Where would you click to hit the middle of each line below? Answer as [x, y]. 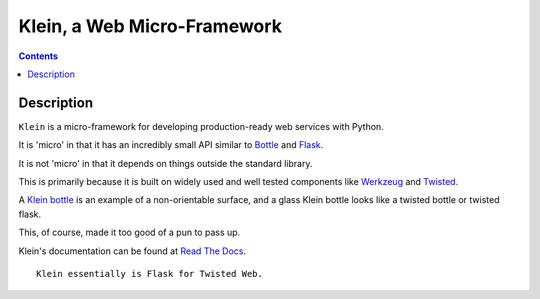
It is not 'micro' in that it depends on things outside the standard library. [165, 163]
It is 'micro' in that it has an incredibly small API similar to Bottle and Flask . [171, 145]
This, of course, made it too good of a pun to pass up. [129, 232]
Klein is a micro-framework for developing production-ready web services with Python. [201, 126]
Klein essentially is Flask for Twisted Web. [150, 273]
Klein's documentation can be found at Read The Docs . [132, 251]
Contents [38, 56]
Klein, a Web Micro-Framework [150, 26]
